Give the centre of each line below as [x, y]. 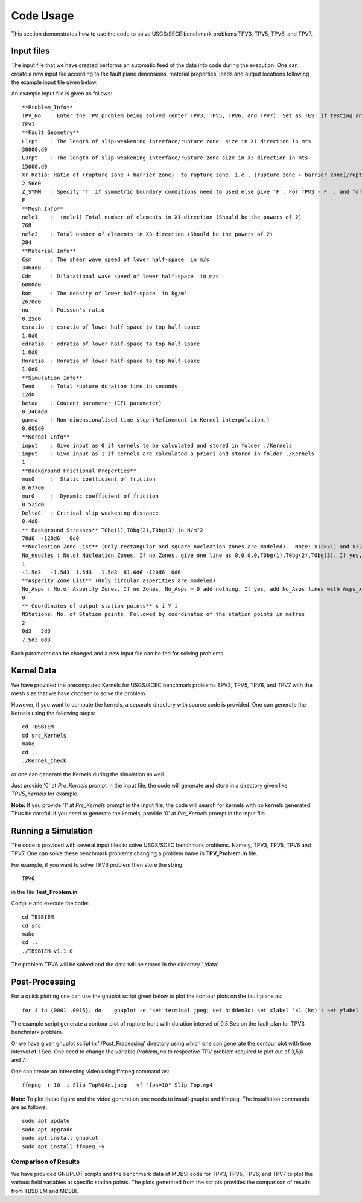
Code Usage [43, 16]
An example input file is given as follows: [62, 93]
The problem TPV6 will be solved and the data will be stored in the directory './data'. [116, 965]
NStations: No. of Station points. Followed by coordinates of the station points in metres [164, 614]
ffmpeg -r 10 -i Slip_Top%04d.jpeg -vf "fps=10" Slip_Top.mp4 [117, 1085]
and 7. [19, 1060]
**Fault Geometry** [51, 133]
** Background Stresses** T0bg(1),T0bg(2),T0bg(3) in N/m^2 [113, 530]
